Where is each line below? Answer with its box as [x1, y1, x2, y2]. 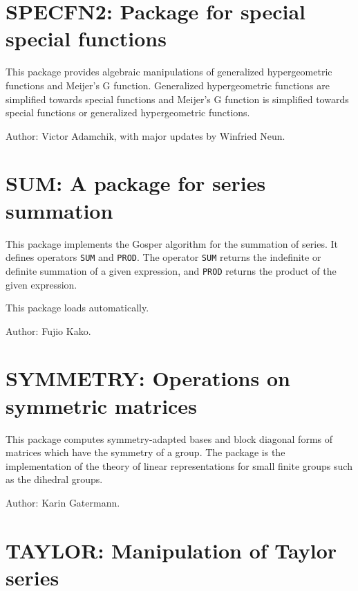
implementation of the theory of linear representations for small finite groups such [6, 458, 352, 473]
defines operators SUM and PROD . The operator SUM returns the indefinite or [6, 250, 321, 264]
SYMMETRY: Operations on [6, 364, 290, 392]
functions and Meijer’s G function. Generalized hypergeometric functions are [6, 78, 330, 92]
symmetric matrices [6, 391, 197, 419]
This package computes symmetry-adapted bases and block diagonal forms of [6, 431, 333, 446]
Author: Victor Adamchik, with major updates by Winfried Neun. [6, 128, 285, 143]
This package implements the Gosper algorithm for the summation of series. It [6, 236, 338, 251]
